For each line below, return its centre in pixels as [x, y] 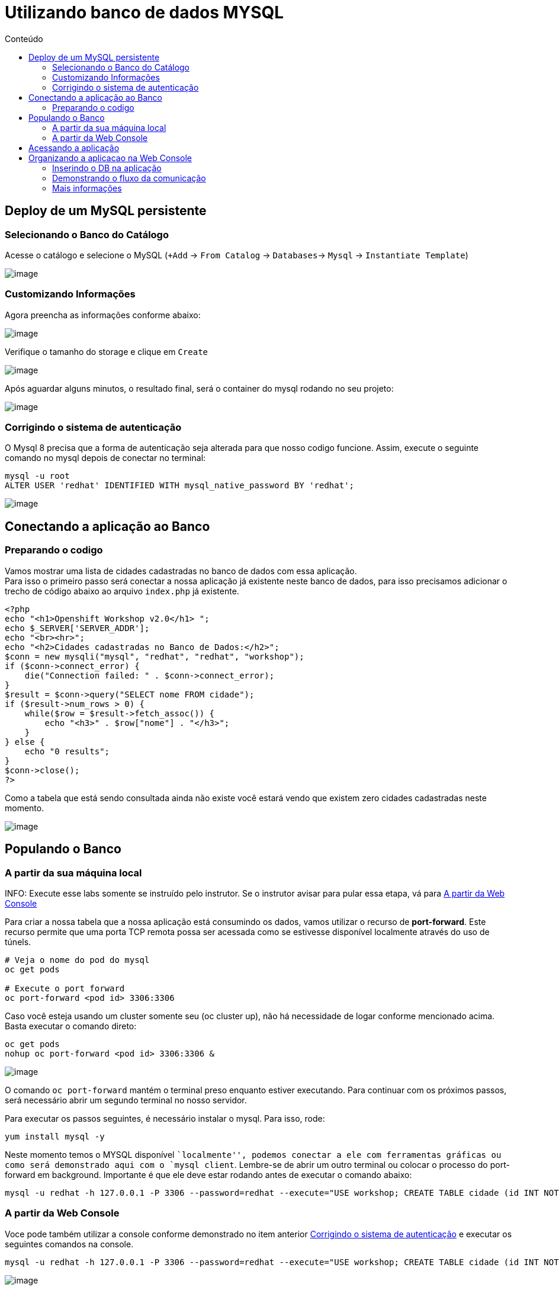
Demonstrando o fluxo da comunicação [129, 178]
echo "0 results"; [67, 751]
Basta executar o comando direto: [71, 1026]
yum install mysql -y [55, 1136]
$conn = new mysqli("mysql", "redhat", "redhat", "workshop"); [155, 656]
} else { [25, 742]
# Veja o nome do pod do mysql [77, 960]
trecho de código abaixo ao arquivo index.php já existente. [122, 591]
